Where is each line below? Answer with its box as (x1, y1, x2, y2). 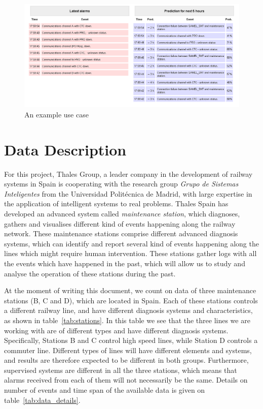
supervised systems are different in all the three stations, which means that (4, 364, 237, 375)
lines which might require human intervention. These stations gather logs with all (4, 248, 257, 259)
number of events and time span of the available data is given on (4, 385, 205, 395)
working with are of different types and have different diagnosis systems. (4, 325, 229, 335)
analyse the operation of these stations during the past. (4, 268, 176, 278)
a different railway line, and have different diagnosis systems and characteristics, (4, 305, 253, 316)
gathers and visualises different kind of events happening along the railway (4, 218, 236, 229)
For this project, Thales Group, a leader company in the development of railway (4, 168, 253, 179)
